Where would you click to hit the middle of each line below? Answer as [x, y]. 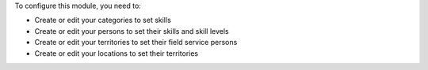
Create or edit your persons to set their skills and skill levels [132, 31]
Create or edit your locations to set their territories [116, 53]
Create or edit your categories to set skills [103, 20]
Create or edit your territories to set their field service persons [136, 42]
